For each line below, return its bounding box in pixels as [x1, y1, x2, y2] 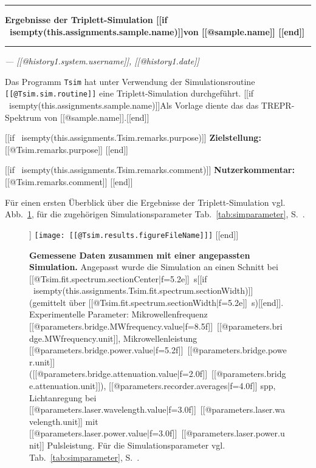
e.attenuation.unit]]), [29, 379, 106, 392]
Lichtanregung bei [29, 391, 97, 404]
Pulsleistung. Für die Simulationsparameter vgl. [47, 439, 225, 451]
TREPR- [261, 99, 295, 112]
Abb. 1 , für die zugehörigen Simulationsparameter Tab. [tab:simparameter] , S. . [5, 208, 305, 220]
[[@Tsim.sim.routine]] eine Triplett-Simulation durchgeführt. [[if [5, 87, 254, 100]
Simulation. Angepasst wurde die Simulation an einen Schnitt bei [29, 260, 278, 273]
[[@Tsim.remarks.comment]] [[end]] [5, 175, 133, 188]
